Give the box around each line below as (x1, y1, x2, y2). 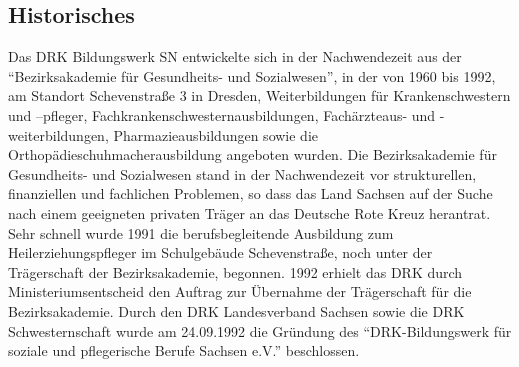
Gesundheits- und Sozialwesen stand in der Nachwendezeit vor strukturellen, (8, 163, 477, 184)
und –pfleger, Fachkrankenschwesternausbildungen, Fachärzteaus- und (8, 104, 436, 125)
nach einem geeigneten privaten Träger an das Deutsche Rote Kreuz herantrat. (8, 202, 491, 223)
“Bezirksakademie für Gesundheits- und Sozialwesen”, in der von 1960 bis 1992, (8, 65, 496, 86)
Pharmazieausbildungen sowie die (113, 124, 319, 145)
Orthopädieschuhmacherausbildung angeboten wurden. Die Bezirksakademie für (8, 144, 497, 165)
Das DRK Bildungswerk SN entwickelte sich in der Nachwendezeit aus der (8, 46, 462, 67)
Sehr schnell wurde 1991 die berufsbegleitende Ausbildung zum (8, 222, 394, 243)
